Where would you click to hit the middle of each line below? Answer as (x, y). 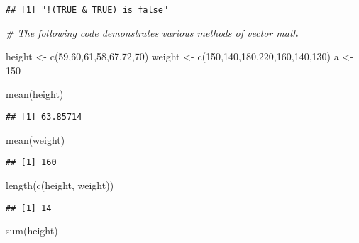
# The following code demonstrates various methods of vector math (152, 32)
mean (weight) (35, 139)
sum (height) (32, 231)
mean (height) (35, 94)
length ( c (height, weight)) (60, 185)
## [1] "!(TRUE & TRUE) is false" (87, 10)
